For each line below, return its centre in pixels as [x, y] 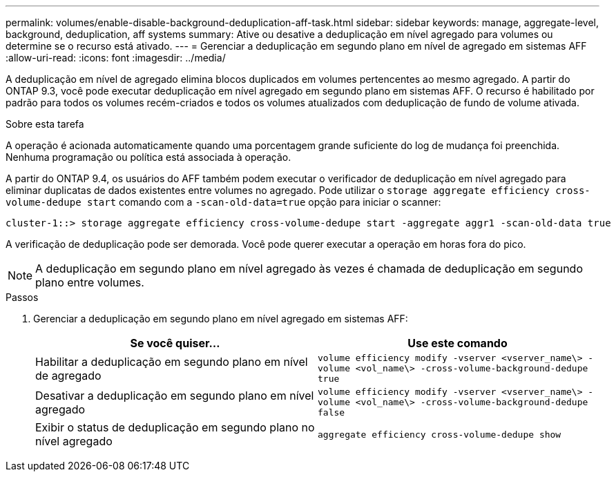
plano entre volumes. [90, 282]
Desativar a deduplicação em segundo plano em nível [175, 395]
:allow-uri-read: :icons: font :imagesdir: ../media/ [116, 58]
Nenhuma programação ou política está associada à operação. [148, 157]
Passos [22, 297]
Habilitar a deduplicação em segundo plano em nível [172, 361]
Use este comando [458, 343]
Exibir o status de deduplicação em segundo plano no [175, 427]
